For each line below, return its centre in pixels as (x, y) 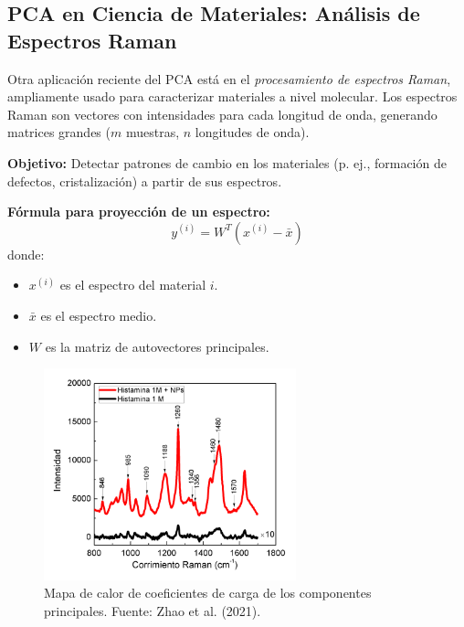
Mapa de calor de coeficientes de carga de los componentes (208, 593)
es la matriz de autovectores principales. (157, 346)
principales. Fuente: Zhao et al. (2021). (153, 610)
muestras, (153, 132)
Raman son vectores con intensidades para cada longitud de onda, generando (222, 114)
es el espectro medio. (99, 315)
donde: (26, 254)
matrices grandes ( (59, 132)
